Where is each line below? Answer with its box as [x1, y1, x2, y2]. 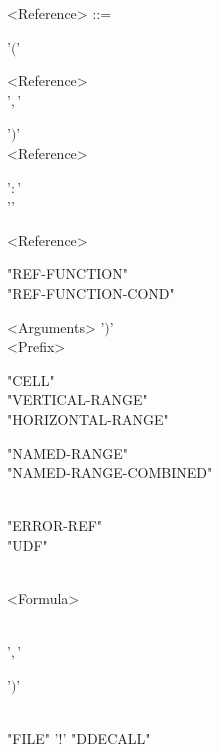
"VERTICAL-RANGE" [7, 389, 148, 410]
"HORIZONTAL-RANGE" [7, 408, 169, 429]
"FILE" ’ [7, 728, 59, 749]
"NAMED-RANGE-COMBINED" [7, 462, 213, 483]
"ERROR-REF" [7, 515, 103, 536]
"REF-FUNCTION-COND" [7, 282, 175, 303]
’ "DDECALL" [62, 728, 151, 749]
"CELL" [7, 369, 55, 390]
